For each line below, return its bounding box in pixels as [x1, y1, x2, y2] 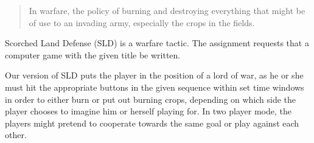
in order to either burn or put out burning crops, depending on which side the [5, 92, 296, 105]
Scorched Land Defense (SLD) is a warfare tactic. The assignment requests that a [5, 37, 309, 49]
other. [5, 128, 27, 141]
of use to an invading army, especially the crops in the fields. [29, 16, 255, 29]
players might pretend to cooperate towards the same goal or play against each [5, 116, 299, 129]
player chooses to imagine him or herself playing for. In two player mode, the [5, 105, 291, 117]
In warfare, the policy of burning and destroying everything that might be [29, 4, 305, 16]
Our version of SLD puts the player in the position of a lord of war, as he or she [5, 69, 304, 82]
